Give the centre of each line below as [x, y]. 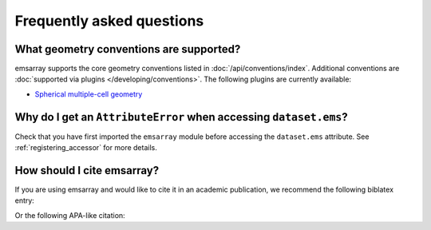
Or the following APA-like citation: [70, 215]
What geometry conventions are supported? [128, 49]
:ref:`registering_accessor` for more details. [86, 148]
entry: [25, 200]
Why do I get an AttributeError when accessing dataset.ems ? [182, 117]
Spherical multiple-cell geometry [89, 94]
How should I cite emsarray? [87, 171]
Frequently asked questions [109, 21]
